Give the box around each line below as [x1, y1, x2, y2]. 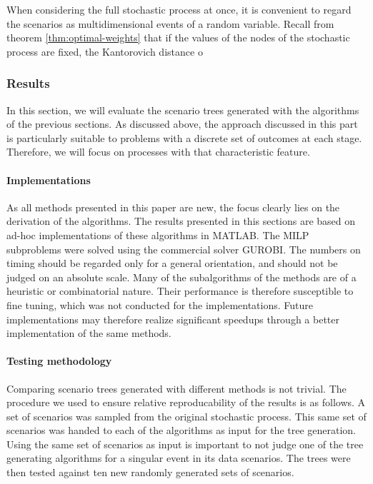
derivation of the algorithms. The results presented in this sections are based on [6, 213, 356, 228]
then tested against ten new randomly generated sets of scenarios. [6, 465, 294, 480]
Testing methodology [6, 353, 112, 368]
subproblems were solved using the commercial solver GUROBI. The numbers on [6, 241, 361, 256]
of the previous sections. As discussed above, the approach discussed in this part [6, 116, 358, 131]
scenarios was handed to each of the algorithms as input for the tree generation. [6, 423, 357, 438]
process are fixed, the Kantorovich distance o [6, 44, 203, 59]
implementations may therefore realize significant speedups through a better [6, 311, 340, 326]
